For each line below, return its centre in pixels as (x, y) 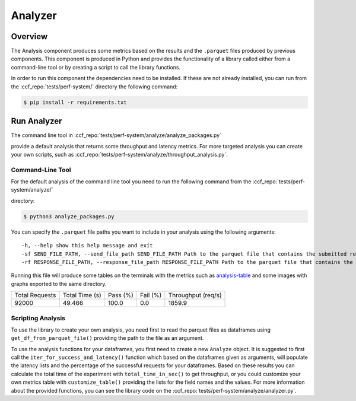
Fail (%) (151, 295)
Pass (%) (120, 295)
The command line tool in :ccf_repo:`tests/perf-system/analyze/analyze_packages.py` (116, 135)
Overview (29, 36)
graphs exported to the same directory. (59, 284)
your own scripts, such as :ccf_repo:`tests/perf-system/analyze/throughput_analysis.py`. (119, 154)
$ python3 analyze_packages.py (69, 216)
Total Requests (35, 295)
